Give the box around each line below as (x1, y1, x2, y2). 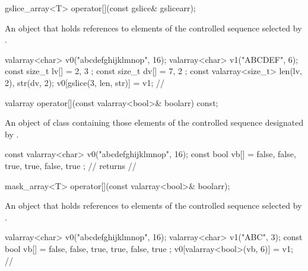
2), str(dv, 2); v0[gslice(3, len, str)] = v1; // (5, 76, 165, 88)
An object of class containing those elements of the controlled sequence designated (5, 116, 304, 129)
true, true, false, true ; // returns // (5, 159, 136, 171)
